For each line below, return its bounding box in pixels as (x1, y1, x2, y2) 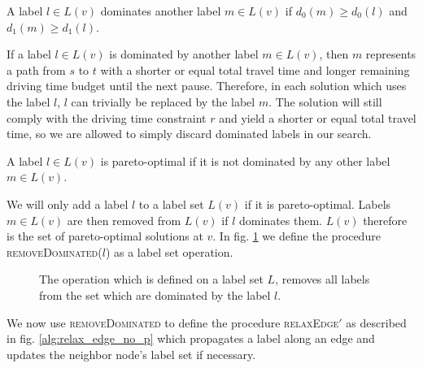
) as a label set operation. (105, 243, 233, 260)
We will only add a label (7, 195, 129, 212)
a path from (7, 61, 66, 78)
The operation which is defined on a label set (39, 271, 264, 288)
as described (346, 314, 407, 331)
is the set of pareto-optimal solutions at (7, 227, 203, 245)
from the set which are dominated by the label (39, 286, 271, 303)
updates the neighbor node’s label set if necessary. (7, 345, 256, 362)
